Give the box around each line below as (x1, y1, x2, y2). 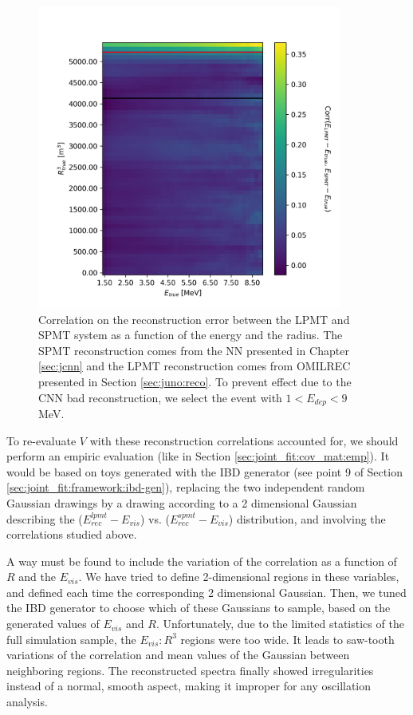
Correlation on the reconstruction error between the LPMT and (38, 310, 350, 327)
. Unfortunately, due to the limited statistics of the (155, 615, 404, 632)
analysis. (6, 693, 48, 710)
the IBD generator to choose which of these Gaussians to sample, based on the (6, 599, 391, 616)
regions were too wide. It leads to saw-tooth (180, 630, 395, 647)
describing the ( (6, 510, 83, 527)
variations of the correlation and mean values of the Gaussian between (6, 646, 350, 663)
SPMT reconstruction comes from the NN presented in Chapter (38, 342, 349, 358)
